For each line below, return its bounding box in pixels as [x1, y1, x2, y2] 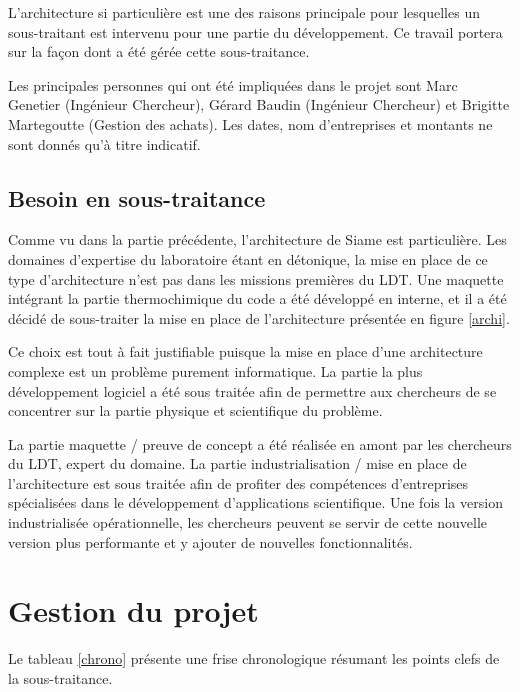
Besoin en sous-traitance [8, 182, 266, 213]
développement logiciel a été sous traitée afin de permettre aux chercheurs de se [8, 380, 497, 401]
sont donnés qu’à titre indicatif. [8, 133, 201, 154]
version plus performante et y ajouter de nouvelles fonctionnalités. [8, 531, 413, 552]
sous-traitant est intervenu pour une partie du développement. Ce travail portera [8, 21, 503, 42]
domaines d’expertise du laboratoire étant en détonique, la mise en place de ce [8, 248, 488, 269]
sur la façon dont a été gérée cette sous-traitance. [8, 41, 310, 62]
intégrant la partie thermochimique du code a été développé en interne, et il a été [8, 288, 507, 309]
